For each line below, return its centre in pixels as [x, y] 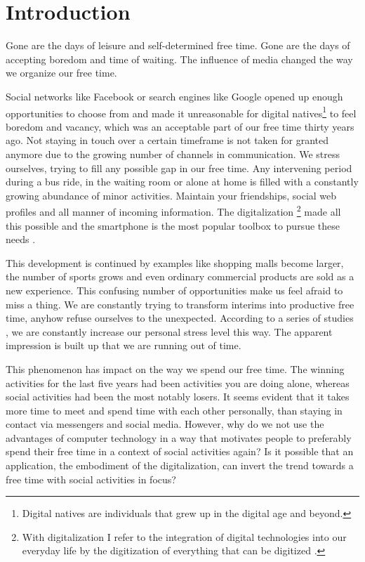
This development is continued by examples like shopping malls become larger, [175, 262]
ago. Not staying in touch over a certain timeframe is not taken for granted [167, 140]
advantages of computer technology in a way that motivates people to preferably [179, 437]
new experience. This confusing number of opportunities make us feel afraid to [174, 290]
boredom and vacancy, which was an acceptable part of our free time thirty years [180, 126]
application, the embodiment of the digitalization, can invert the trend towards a [180, 465]
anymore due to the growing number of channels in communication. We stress [173, 153]
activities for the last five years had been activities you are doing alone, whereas [178, 383]
